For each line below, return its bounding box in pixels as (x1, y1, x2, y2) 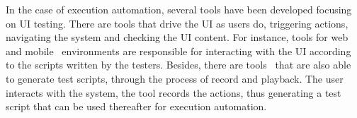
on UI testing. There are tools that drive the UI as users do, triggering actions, (6, 16, 348, 30)
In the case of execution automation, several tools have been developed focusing (6, 2, 352, 16)
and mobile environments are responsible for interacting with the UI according (6, 43, 351, 58)
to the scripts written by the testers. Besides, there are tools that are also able (6, 57, 351, 72)
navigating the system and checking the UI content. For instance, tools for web (6, 30, 348, 45)
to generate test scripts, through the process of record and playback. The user (6, 71, 344, 85)
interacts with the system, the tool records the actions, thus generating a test (6, 85, 341, 100)
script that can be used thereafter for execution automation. (6, 99, 267, 114)
